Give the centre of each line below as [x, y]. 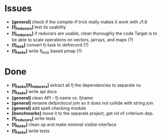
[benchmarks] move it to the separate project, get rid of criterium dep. [82, 113]
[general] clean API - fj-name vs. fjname [52, 98]
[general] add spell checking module [49, 108]
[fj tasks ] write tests [30, 131]
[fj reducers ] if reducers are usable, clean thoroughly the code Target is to [84, 34]
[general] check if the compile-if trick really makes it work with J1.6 [79, 22]
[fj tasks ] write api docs [34, 92]
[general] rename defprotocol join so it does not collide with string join [82, 103]
